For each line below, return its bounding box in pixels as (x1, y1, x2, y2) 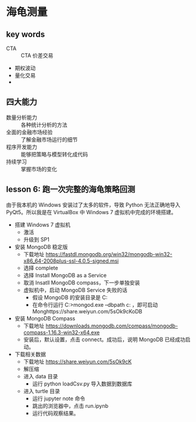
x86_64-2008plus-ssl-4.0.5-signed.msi (23, 257, 119, 264)
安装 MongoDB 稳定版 (14, 243, 68, 250)
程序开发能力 (6, 143, 37, 151)
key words (6, 29, 45, 39)
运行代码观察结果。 (32, 410, 79, 417)
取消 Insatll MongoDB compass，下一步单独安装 (23, 279, 140, 286)
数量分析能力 (6, 113, 37, 121)
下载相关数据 (14, 351, 46, 358)
